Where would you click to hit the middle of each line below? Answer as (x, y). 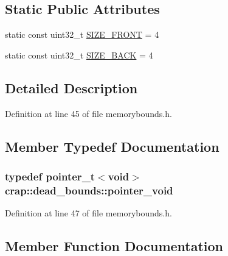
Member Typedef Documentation (112, 146)
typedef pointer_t (50, 176)
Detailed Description (71, 87)
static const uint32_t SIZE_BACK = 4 (79, 55)
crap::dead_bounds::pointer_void (89, 190)
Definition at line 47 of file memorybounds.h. (88, 213)
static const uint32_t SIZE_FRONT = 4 (82, 34)
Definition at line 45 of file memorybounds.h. (88, 113)
